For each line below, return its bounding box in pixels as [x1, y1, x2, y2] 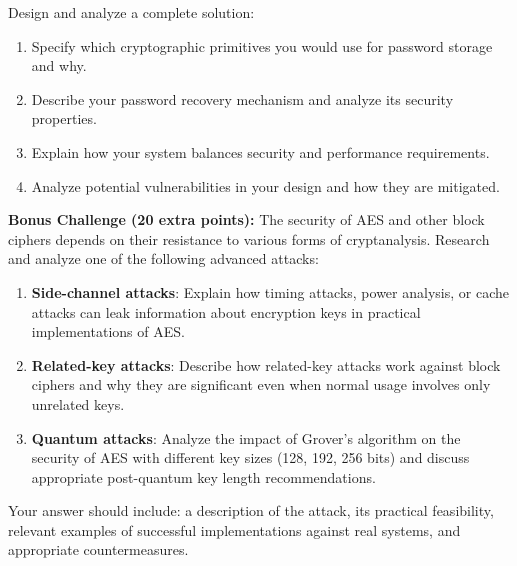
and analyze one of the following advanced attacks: [8, 248, 319, 269]
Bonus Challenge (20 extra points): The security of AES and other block [8, 209, 485, 230]
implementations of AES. [31, 321, 185, 342]
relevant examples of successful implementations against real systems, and [8, 519, 461, 540]
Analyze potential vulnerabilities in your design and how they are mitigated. [31, 175, 500, 196]
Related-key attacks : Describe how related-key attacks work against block [31, 354, 501, 375]
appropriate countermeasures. [8, 539, 189, 560]
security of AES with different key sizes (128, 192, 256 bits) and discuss [31, 447, 470, 468]
